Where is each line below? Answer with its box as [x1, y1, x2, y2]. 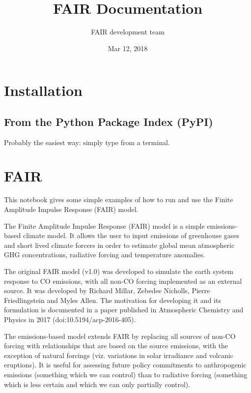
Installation [4, 80, 83, 100]
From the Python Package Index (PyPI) [4, 114, 213, 129]
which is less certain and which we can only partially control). [4, 379, 191, 389]
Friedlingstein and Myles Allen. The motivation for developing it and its [4, 295, 221, 305]
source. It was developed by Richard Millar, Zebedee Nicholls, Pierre [4, 285, 210, 296]
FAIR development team [91, 27, 165, 37]
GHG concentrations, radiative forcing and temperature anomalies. [4, 249, 205, 260]
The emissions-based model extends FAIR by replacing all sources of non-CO [4, 331, 236, 341]
